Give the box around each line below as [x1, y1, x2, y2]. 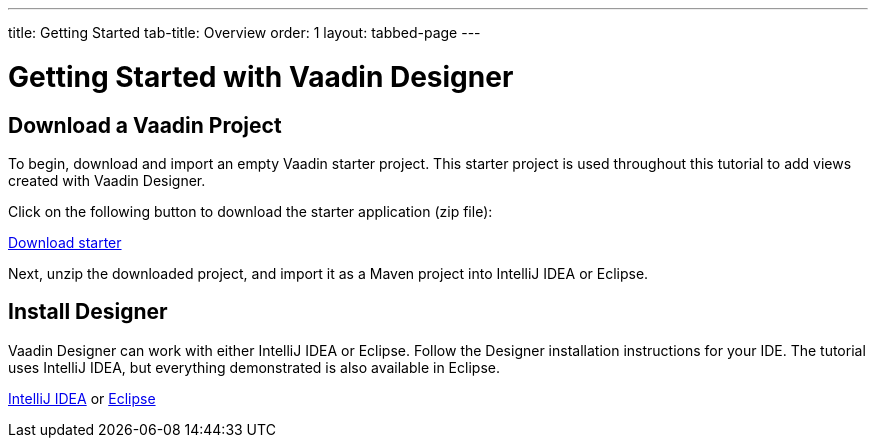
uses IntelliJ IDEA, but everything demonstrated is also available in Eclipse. [8, 358, 500, 376]
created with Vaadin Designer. [8, 171, 206, 189]
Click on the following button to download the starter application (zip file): [8, 202, 493, 220]
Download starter [8, 233, 122, 251]
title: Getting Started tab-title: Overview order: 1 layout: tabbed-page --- [8, 24, 481, 41]
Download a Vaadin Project [8, 112, 282, 138]
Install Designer [8, 299, 168, 325]
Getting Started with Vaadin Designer [8, 59, 514, 94]
